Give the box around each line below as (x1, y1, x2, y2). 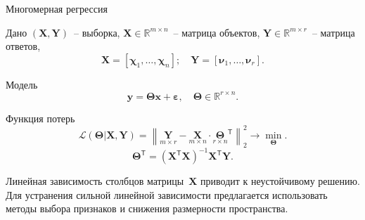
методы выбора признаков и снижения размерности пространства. (6, 201, 288, 216)
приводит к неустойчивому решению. (200, 174, 360, 188)
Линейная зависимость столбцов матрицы (6, 174, 184, 188)
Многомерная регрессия (6, 1, 108, 15)
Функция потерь (6, 110, 75, 125)
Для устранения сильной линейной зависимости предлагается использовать (6, 187, 328, 202)
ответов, (6, 39, 41, 53)
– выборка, (73, 25, 120, 39)
